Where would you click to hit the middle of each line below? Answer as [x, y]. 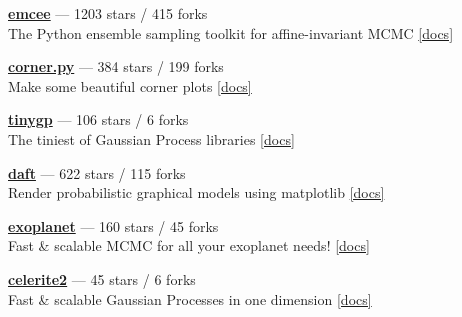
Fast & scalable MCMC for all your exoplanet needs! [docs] [189, 245]
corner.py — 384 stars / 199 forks [116, 66]
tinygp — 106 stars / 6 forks [98, 119]
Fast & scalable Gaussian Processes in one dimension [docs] [190, 298]
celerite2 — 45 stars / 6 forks [102, 278]
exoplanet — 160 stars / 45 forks [113, 225]
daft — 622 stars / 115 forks [97, 172]
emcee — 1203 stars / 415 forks [108, 13]
